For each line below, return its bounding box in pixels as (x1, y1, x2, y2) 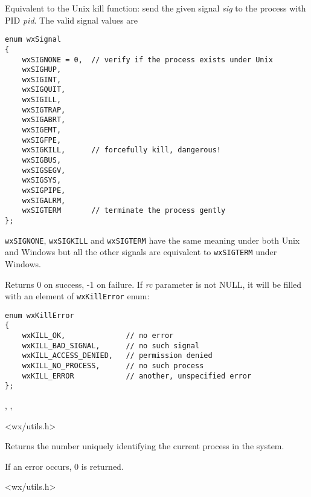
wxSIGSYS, (22, 176, 62, 185)
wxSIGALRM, (22, 196, 66, 205)
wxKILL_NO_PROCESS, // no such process (22, 362, 204, 371)
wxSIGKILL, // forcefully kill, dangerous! (22, 146, 221, 155)
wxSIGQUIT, (22, 85, 66, 94)
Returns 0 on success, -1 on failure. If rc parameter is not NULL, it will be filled (5, 278, 302, 290)
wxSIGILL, (22, 96, 62, 105)
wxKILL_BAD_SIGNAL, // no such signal (22, 341, 200, 350)
